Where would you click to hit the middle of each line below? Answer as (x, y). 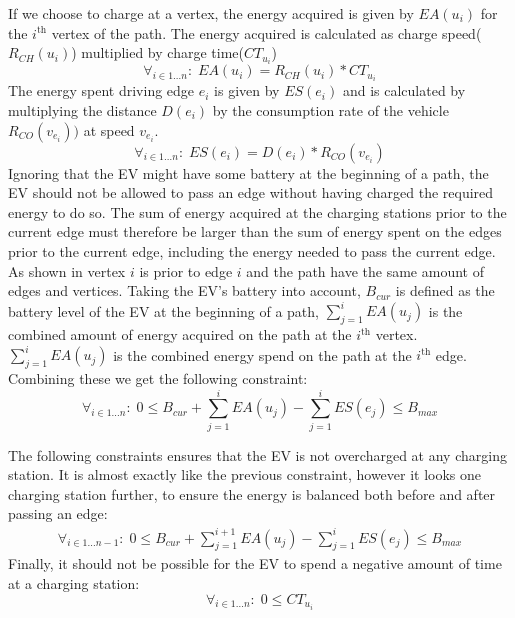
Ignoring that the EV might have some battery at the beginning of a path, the (248, 172)
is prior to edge (186, 270)
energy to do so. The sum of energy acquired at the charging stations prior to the (257, 211)
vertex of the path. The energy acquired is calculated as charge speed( (266, 32)
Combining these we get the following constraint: (158, 377)
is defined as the (445, 290)
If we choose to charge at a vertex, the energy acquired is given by (211, 13)
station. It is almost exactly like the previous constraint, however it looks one (245, 474)
